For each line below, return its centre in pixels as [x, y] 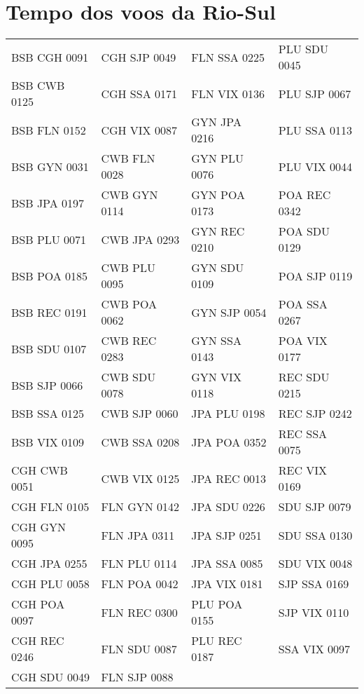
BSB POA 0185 [50, 275]
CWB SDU [128, 377]
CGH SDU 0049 [50, 677]
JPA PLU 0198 [228, 414]
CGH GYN [39, 527]
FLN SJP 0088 [137, 677]
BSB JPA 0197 [48, 203]
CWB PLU [128, 268]
